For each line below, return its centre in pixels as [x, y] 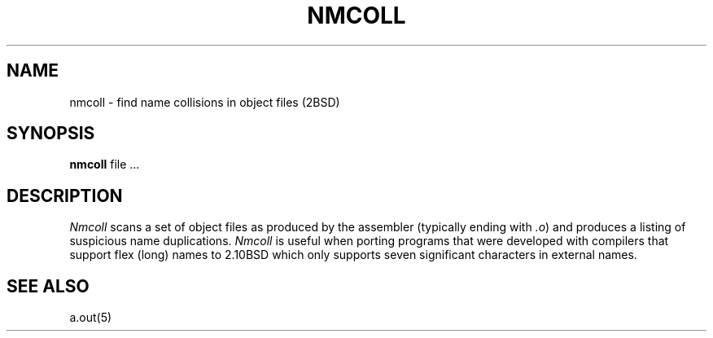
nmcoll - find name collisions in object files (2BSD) [205, 102]
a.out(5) [91, 318]
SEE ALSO [48, 286]
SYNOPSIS [51, 134]
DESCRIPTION [65, 195]
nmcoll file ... [105, 165]
